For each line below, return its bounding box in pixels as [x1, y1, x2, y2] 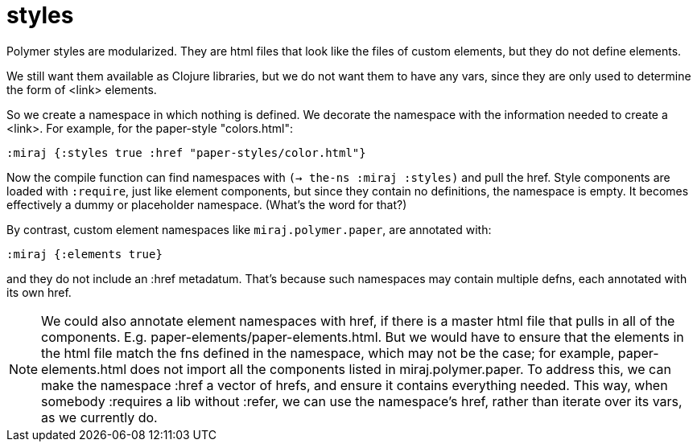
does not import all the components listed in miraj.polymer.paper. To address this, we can [130, 360, 671, 377]
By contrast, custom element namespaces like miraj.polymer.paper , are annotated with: [6, 222, 492, 236]
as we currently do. [41, 409, 158, 425]
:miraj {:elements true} [6, 247, 163, 261]
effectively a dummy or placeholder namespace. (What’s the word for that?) [6, 197, 407, 212]
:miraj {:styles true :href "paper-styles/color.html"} [6, 146, 366, 159]
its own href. [6, 285, 72, 299]
